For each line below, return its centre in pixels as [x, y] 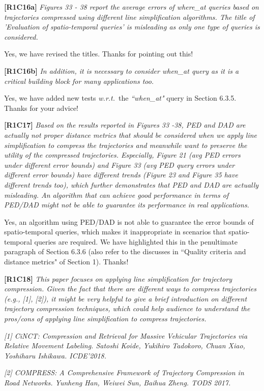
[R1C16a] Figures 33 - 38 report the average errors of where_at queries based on [131, 7]
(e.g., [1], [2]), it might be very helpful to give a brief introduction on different [126, 298]
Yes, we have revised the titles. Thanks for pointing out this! [99, 54]
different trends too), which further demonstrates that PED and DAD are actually [131, 184]
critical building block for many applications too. [79, 81]
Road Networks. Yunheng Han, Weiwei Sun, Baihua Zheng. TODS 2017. [118, 382]
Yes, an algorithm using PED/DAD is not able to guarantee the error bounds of [129, 221]
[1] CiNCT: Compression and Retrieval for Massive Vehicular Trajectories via [126, 335]
